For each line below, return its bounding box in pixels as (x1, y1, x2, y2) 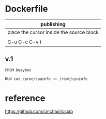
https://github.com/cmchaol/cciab (5, 108, 73, 114)
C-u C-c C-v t (7, 39, 42, 45)
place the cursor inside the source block (7, 29, 99, 36)
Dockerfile (5, 3, 48, 14)
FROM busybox (5, 67, 31, 73)
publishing (40, 21, 66, 27)
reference (5, 93, 45, 104)
